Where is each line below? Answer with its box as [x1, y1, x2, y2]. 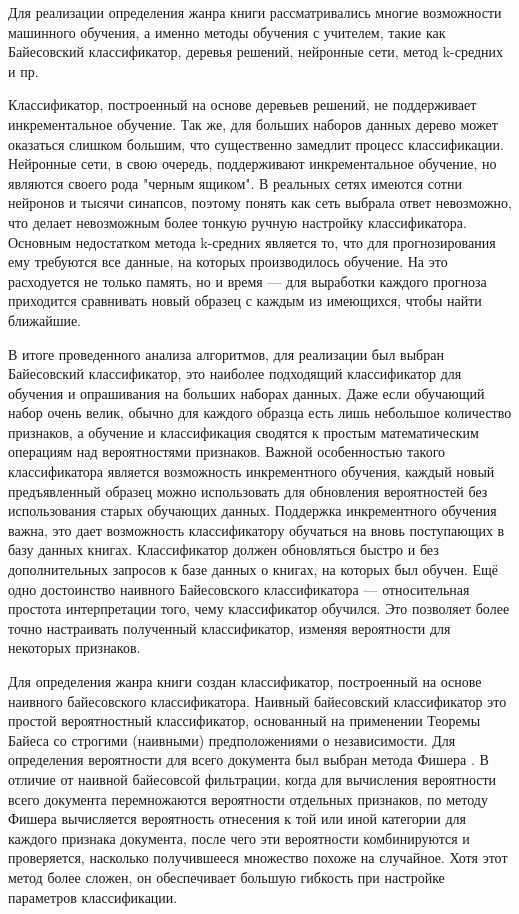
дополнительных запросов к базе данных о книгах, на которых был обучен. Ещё [8, 559, 498, 580]
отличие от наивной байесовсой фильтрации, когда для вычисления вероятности [8, 768, 497, 789]
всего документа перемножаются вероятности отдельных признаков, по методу [8, 788, 488, 809]
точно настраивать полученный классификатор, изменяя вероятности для [8, 617, 451, 638]
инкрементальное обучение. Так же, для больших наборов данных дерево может [8, 113, 498, 134]
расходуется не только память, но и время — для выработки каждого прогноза [8, 270, 487, 291]
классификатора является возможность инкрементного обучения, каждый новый [8, 461, 495, 482]
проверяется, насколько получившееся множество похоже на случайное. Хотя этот [8, 847, 508, 868]
